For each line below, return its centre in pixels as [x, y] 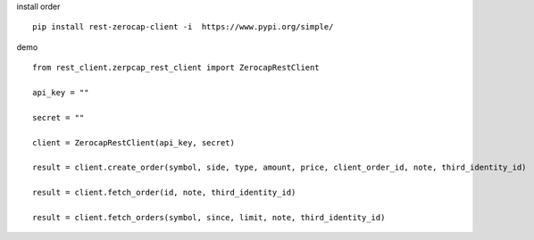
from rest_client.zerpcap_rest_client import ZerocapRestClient [176, 68]
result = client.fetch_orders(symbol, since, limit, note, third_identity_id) [209, 217]
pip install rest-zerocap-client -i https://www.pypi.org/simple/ [183, 27]
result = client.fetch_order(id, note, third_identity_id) [164, 193]
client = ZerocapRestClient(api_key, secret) [134, 142]
